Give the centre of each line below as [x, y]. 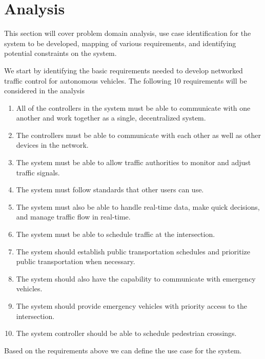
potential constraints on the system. [60, 53]
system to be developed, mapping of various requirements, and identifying [120, 43]
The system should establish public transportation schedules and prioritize [133, 251]
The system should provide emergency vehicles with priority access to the [131, 306]
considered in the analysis [44, 91]
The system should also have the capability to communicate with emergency [136, 278]
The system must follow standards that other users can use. [110, 190]
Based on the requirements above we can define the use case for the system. [123, 350]
